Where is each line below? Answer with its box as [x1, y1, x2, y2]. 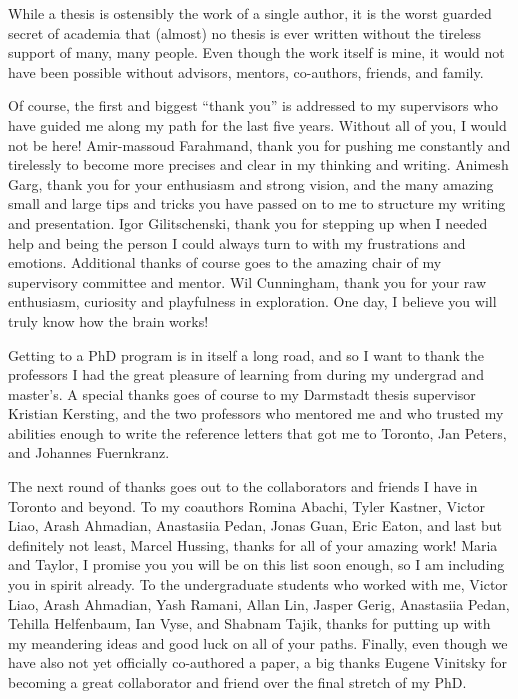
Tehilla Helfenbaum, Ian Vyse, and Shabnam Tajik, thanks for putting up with [8, 613, 491, 634]
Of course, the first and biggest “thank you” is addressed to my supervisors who [8, 95, 499, 116]
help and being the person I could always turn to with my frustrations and [8, 232, 466, 253]
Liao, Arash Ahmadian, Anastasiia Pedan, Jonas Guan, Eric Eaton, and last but [8, 515, 502, 536]
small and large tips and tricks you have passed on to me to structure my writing [8, 193, 506, 214]
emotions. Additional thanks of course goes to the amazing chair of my [8, 252, 442, 273]
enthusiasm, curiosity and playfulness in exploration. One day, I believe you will [8, 291, 497, 312]
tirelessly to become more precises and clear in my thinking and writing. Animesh [8, 154, 509, 175]
